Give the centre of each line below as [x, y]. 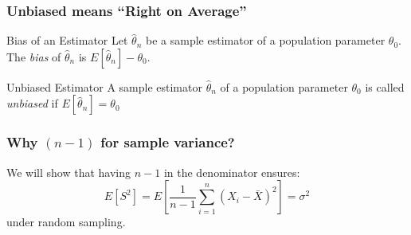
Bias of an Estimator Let [67, 40]
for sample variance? [168, 142]
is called [385, 86]
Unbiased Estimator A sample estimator [104, 86]
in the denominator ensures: [232, 172]
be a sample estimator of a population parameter [266, 40]
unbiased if [32, 103]
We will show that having [69, 172]
